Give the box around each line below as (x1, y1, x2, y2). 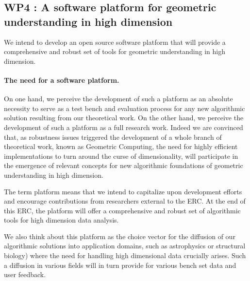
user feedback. (4, 269, 46, 280)
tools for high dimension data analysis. (4, 215, 119, 225)
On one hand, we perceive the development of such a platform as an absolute (4, 94, 233, 104)
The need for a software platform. (4, 75, 119, 85)
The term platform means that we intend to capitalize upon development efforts (4, 186, 242, 196)
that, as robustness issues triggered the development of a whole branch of (4, 131, 222, 142)
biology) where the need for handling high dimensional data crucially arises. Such (4, 250, 246, 261)
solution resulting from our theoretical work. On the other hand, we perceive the (4, 112, 244, 123)
